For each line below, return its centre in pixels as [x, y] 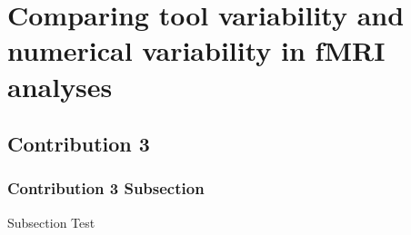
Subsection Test [51, 222]
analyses [60, 86]
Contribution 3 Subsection [106, 188]
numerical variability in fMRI [196, 50]
